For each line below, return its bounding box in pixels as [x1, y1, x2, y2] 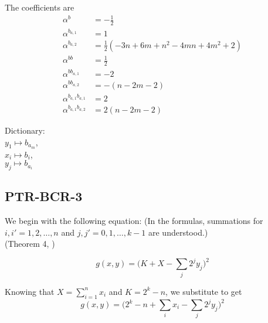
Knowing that [5, 285, 55, 297]
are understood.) [148, 226, 208, 238]
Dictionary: [5, 124, 45, 137]
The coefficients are [5, 1, 74, 13]
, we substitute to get [165, 285, 242, 297]
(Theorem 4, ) [5, 237, 55, 250]
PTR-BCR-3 [5, 187, 83, 205]
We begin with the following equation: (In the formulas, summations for [5, 215, 263, 227]
